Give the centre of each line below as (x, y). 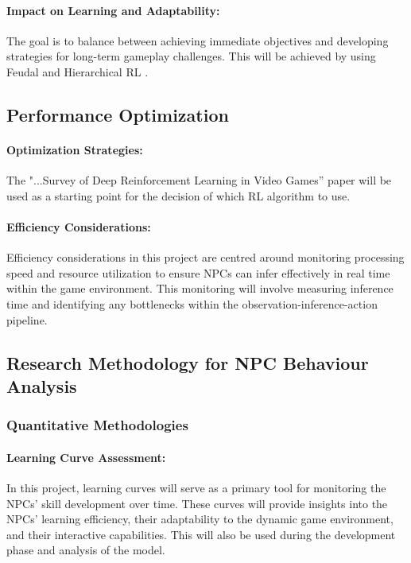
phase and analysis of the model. (86, 550)
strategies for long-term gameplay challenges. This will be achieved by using (191, 56)
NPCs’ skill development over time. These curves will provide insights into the (197, 503)
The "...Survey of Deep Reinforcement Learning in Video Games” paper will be (199, 180)
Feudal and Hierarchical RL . (78, 71)
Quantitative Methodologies (97, 425)
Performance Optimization (118, 114)
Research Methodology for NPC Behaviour (188, 362)
